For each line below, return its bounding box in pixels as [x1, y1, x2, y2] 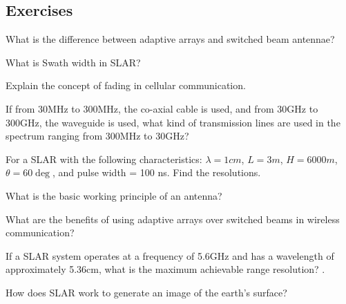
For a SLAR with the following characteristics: [6, 151, 202, 166]
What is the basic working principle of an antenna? [6, 188, 222, 202]
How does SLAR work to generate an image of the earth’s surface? [6, 285, 287, 299]
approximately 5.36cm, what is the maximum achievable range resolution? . [6, 262, 325, 276]
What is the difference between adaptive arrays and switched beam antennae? [6, 32, 335, 46]
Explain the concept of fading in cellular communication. [6, 78, 246, 93]
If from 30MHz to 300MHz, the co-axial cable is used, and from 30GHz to [6, 101, 318, 115]
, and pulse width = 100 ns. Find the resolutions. [52, 165, 261, 180]
